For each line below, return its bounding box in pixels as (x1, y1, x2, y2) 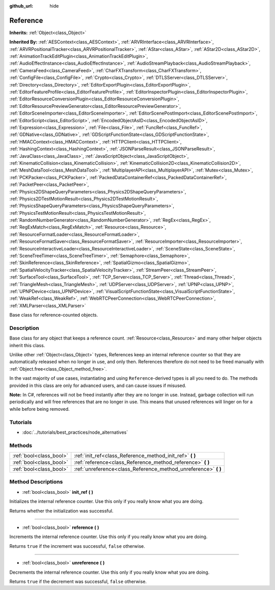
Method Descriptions (9, 479, 63, 486)
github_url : (9, 3, 33, 9)
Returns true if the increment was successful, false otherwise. (9, 543, 145, 549)
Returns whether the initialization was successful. (9, 508, 114, 514)
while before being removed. (9, 406, 70, 412)
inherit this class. (9, 342, 45, 348)
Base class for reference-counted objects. (9, 312, 98, 318)
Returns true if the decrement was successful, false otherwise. (9, 578, 147, 584)
